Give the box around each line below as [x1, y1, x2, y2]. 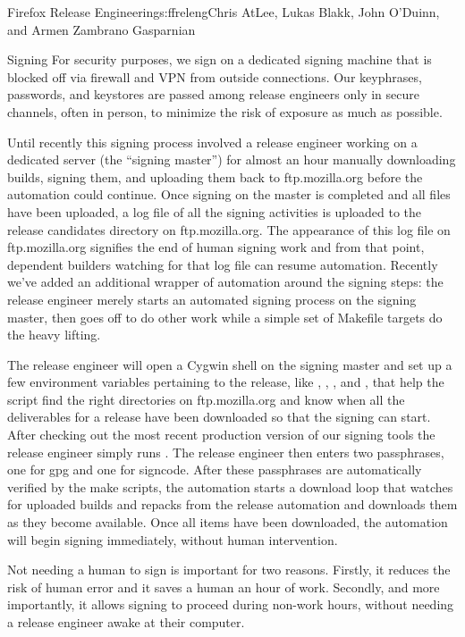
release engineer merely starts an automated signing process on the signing [7, 289, 417, 308]
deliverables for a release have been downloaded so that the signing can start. [7, 407, 431, 426]
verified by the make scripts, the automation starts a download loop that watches [7, 477, 453, 496]
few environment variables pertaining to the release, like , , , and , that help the [7, 373, 444, 391]
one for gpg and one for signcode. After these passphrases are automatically [7, 460, 422, 479]
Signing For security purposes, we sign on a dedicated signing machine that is [7, 50, 432, 69]
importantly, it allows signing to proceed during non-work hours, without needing [7, 595, 454, 614]
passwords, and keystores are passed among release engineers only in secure [7, 85, 419, 104]
